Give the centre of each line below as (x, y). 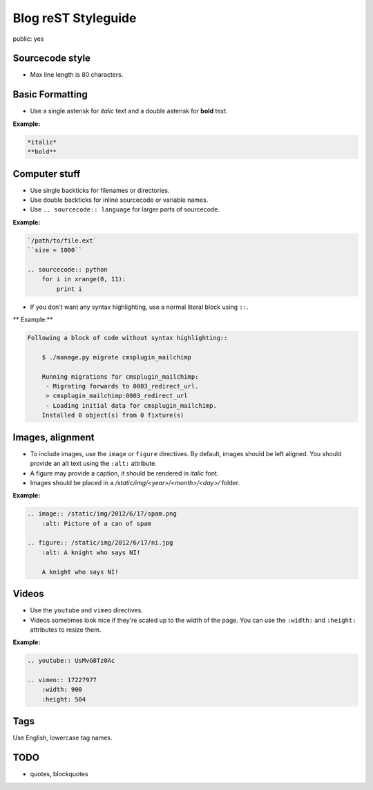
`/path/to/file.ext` (62, 241)
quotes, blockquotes (59, 774)
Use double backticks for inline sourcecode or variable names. (119, 200)
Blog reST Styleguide (75, 18)
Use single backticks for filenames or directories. (100, 190)
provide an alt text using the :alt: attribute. (93, 464)
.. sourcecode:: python (68, 269)
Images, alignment (54, 437)
